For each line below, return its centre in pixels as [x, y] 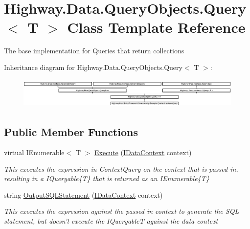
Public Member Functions [71, 132]
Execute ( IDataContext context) [143, 152]
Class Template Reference [156, 27]
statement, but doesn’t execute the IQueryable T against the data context [111, 220]
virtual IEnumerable [34, 152]
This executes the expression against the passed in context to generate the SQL [122, 211]
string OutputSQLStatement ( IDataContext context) [83, 195]
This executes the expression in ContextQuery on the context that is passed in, [121, 169]
